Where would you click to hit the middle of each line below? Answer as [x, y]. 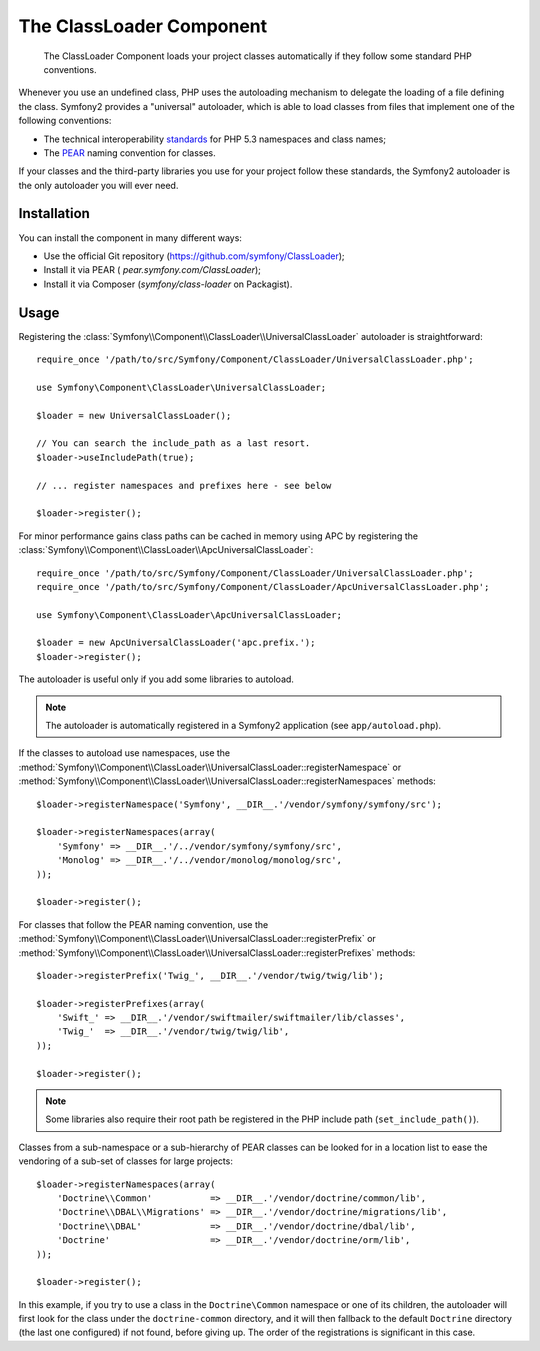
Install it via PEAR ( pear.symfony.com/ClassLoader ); [152, 270]
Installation [54, 213]
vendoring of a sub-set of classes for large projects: [126, 1161]
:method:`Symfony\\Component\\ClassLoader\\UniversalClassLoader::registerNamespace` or [210, 767]
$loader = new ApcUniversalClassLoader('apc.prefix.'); [176, 643]
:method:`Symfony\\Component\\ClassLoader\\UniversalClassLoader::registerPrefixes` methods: [217, 952]
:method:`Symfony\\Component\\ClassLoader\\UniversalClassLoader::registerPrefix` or [197, 939]
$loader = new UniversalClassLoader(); [134, 415]
